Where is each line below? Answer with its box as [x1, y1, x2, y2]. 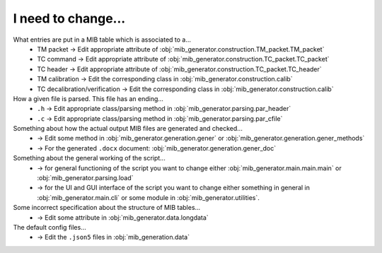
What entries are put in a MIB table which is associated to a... [13, 35, 191, 44]
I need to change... [13, 11, 126, 26]
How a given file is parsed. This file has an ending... [13, 94, 164, 102]
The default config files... [13, 223, 86, 231]
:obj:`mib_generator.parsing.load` [37, 174, 134, 182]
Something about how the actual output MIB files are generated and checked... [13, 124, 243, 133]
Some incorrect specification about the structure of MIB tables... [13, 204, 201, 212]
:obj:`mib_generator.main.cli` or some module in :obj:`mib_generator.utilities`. [37, 193, 260, 201]
